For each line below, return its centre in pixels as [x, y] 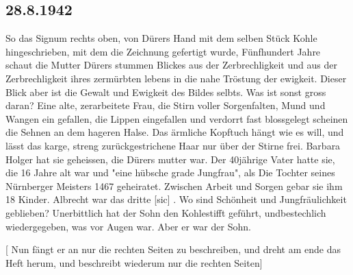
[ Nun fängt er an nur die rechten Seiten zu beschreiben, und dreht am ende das [173, 249]
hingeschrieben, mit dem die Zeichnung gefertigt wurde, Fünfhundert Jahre [163, 51]
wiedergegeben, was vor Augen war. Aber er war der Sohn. [128, 226]
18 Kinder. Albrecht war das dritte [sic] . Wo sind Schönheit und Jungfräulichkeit [176, 199]
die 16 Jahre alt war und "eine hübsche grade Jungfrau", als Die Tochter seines [170, 172]
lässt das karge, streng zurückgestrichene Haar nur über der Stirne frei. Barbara [173, 145]
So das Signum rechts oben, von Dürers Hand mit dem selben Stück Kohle [161, 38]
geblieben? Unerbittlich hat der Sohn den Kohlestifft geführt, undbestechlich [166, 212]
